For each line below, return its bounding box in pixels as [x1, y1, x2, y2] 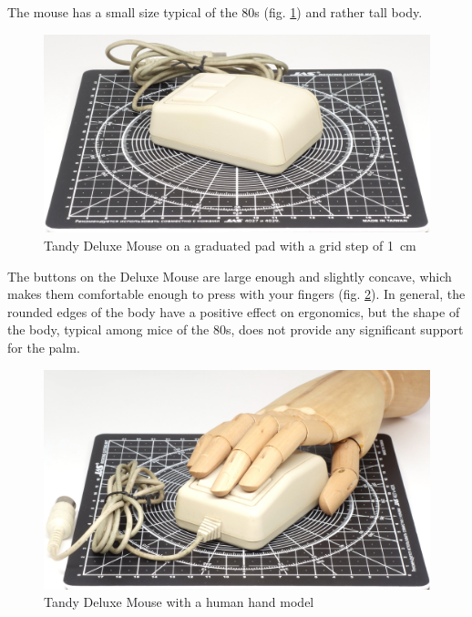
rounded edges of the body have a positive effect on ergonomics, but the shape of [7, 302, 460, 321]
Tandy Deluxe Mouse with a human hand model [44, 592, 314, 612]
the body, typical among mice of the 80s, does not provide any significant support [7, 320, 464, 339]
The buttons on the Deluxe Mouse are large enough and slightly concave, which [7, 266, 452, 285]
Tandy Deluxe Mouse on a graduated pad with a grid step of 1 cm [44, 235, 416, 254]
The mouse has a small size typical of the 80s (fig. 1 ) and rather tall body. [7, 3, 423, 21]
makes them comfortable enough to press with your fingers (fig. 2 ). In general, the [7, 284, 466, 303]
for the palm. [7, 337, 80, 356]
